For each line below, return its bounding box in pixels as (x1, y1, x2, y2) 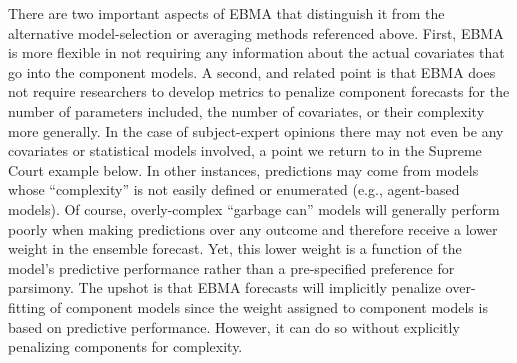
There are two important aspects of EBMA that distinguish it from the (8, 3, 445, 23)
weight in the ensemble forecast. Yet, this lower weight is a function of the (8, 238, 462, 259)
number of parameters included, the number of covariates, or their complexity (8, 100, 485, 121)
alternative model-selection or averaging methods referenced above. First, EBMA (8, 22, 504, 43)
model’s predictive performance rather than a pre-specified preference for (8, 257, 455, 278)
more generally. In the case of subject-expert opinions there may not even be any (8, 120, 504, 141)
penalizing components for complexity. (8, 336, 243, 357)
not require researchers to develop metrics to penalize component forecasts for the (8, 81, 510, 102)
